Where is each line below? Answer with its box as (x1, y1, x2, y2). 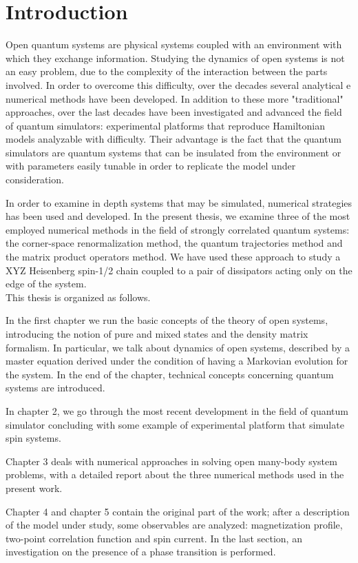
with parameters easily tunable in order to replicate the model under (6, 158, 296, 173)
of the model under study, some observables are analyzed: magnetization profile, (6, 518, 343, 532)
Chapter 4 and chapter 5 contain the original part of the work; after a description (6, 504, 350, 518)
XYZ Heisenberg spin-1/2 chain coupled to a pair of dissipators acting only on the (6, 263, 352, 277)
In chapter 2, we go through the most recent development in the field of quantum (6, 403, 348, 418)
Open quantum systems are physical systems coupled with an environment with (6, 37, 342, 52)
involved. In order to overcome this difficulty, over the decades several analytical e (6, 77, 351, 92)
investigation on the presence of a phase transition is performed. (6, 544, 276, 559)
